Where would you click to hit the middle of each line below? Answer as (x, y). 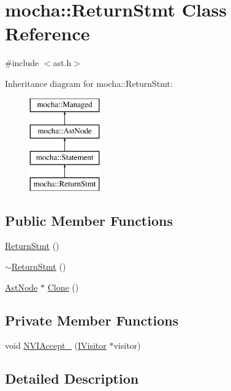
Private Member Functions (92, 320)
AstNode (21, 287)
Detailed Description (72, 378)
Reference (47, 33)
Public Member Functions (89, 220)
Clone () (63, 287)
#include (22, 63)
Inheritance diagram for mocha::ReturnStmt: (89, 83)
